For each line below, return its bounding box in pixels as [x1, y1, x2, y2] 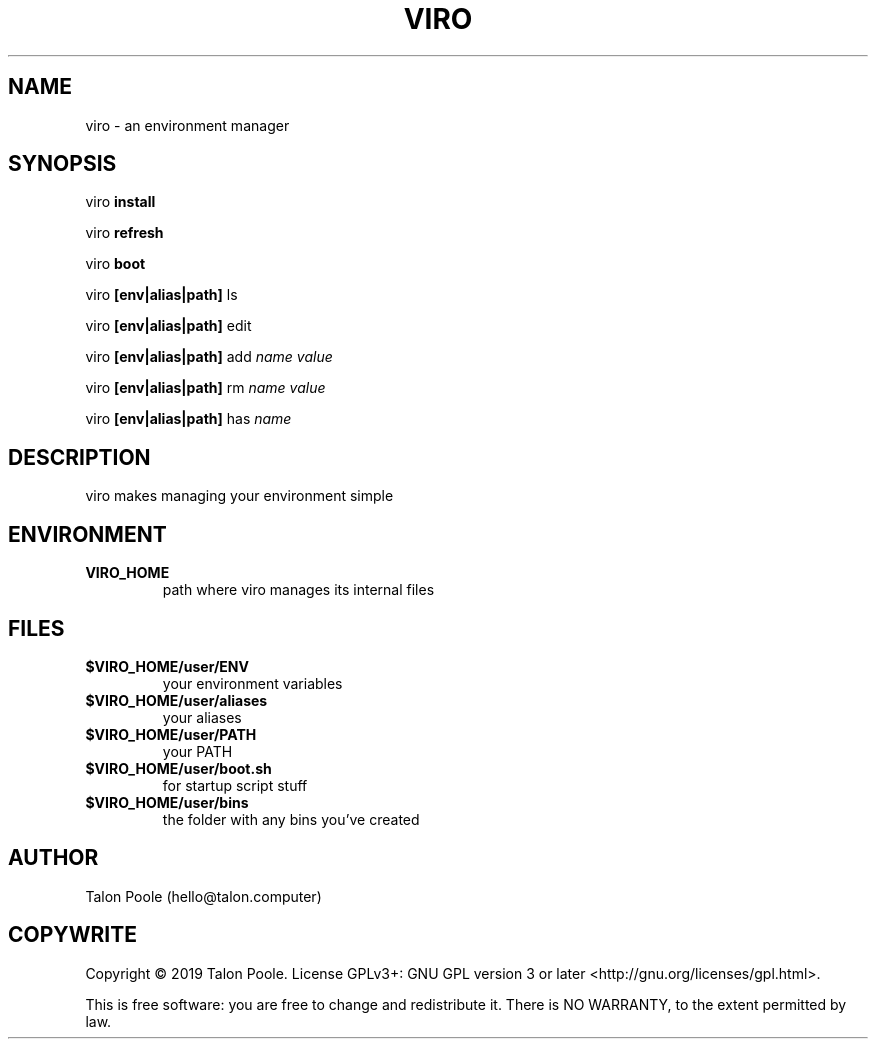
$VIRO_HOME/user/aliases [85, 691, 268, 709]
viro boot [85, 255, 146, 273]
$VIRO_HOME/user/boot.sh [85, 759, 272, 777]
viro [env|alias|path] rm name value [85, 379, 326, 397]
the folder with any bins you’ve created [162, 810, 420, 828]
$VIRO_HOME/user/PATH [85, 725, 257, 743]
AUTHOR [8, 845, 99, 871]
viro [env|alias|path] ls [85, 286, 238, 304]
